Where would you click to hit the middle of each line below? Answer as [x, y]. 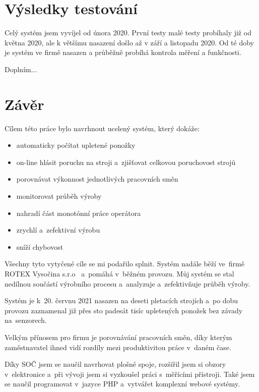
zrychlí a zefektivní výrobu [58, 230]
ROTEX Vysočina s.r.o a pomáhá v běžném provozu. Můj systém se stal [119, 273]
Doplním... [21, 69]
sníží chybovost [40, 246]
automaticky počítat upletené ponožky [76, 145]
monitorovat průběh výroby [59, 196]
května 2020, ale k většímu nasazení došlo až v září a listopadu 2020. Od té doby [129, 42]
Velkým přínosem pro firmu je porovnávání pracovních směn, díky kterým [118, 337]
